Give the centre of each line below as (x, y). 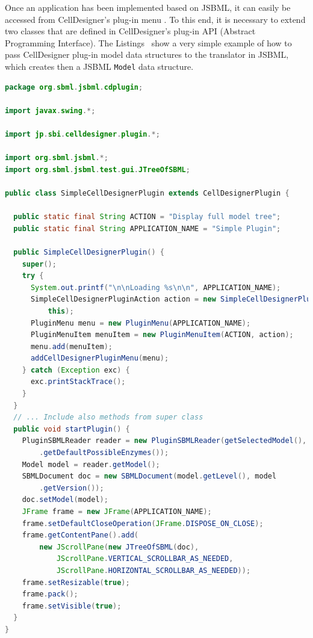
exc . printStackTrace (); (78, 382)
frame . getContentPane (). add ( (80, 535)
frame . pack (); (50, 594)
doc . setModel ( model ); (65, 500)
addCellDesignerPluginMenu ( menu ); (100, 358)
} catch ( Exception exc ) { (76, 370)
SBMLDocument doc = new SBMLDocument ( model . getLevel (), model (149, 476)
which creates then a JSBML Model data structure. (99, 66)
